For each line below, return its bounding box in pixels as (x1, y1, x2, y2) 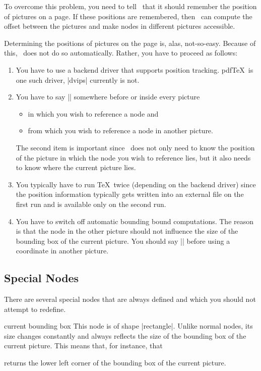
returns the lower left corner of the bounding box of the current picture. (4, 357, 226, 368)
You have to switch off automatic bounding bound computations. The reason (16, 216, 254, 226)
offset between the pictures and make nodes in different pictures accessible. (4, 21, 235, 31)
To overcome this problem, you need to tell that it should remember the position (4, 1, 257, 11)
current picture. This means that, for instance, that (4, 340, 163, 351)
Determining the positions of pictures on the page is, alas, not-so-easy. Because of (4, 37, 256, 48)
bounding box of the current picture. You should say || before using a (16, 235, 230, 246)
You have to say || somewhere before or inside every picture (16, 91, 200, 102)
